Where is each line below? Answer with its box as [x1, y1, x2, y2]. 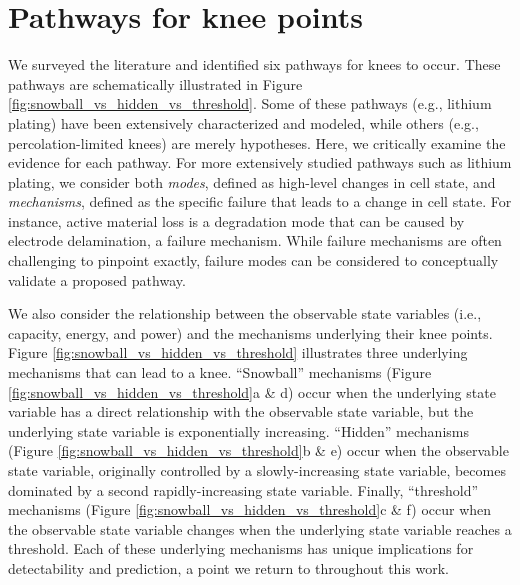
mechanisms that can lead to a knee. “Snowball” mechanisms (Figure [8, 362, 432, 383]
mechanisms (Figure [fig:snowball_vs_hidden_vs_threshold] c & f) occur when [8, 499, 492, 520]
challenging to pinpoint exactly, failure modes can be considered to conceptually [8, 250, 499, 271]
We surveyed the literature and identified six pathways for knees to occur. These [8, 54, 501, 75]
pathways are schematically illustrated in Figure [8, 73, 303, 94]
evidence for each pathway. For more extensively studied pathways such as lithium [8, 152, 512, 173]
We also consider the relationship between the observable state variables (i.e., [8, 303, 482, 324]
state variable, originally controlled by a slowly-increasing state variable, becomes [8, 460, 506, 480]
